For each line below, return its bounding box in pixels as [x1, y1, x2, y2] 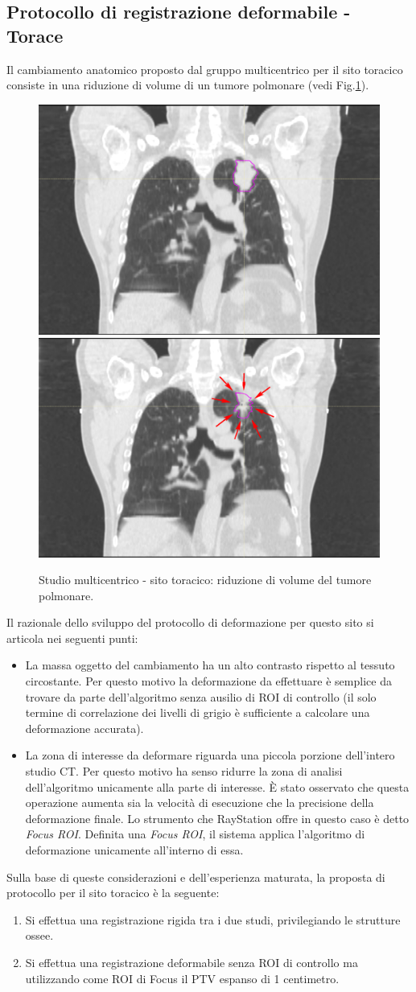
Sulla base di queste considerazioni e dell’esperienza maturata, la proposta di [6, 868, 385, 885]
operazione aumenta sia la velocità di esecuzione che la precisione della [25, 794, 374, 811]
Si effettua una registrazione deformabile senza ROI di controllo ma [25, 953, 358, 970]
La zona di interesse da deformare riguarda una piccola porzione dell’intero [25, 747, 395, 764]
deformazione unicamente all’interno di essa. [25, 842, 244, 858]
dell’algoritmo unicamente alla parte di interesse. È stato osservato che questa [25, 778, 410, 795]
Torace [6, 23, 64, 47]
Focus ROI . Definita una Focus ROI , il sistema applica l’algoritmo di [25, 825, 365, 842]
